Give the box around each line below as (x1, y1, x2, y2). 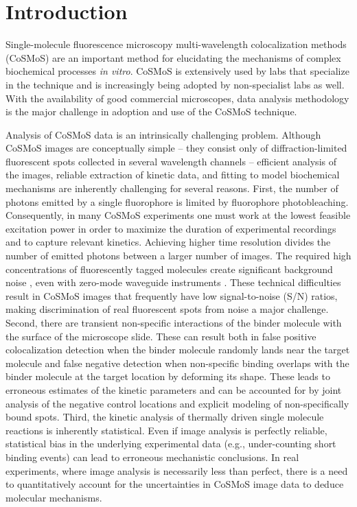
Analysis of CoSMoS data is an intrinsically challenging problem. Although (5, 127, 321, 141)
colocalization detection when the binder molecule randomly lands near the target (5, 342, 350, 357)
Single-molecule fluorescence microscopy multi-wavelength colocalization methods (5, 37, 347, 51)
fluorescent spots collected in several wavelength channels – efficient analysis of (5, 154, 336, 168)
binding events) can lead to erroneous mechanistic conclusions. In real (5, 449, 299, 464)
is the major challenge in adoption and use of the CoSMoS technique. (5, 104, 297, 119)
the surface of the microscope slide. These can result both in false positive (5, 329, 316, 343)
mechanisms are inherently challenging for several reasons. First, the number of (5, 181, 338, 196)
